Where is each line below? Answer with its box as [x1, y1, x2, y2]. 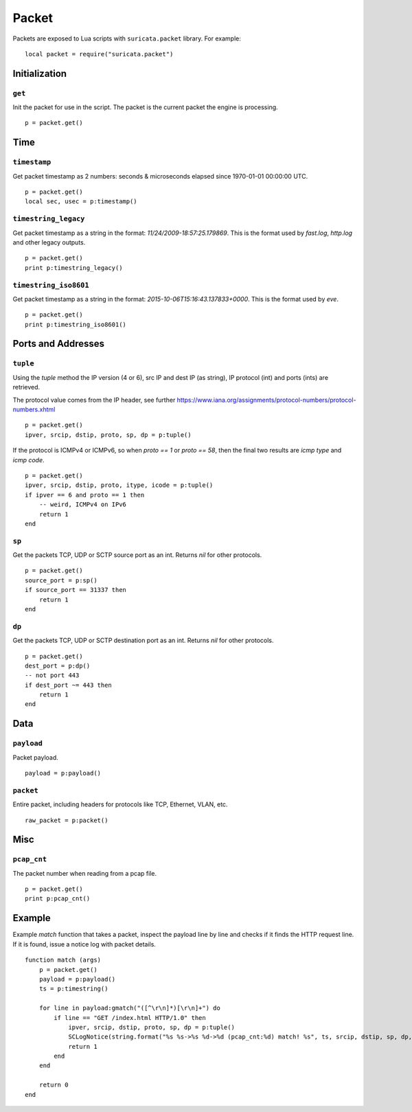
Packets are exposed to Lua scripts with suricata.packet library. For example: [12, 34, 242, 43]
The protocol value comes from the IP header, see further [12, 396, 176, 404]
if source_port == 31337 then [25, 586, 127, 594]
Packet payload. [12, 753, 58, 762]
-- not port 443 [25, 672, 80, 679]
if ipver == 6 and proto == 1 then [25, 491, 145, 499]
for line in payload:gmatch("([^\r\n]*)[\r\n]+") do [38, 1004, 221, 1012]
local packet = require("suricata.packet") [25, 50, 174, 58]
